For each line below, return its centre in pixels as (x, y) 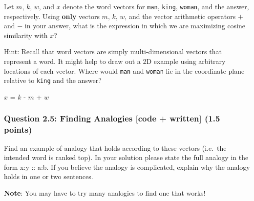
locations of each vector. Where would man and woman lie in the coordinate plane (124, 70)
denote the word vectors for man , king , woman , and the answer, (156, 6)
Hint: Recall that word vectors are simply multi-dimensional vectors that (113, 51)
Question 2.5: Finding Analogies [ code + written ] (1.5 (112, 118)
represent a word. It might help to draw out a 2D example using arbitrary (115, 61)
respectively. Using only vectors (52, 16)
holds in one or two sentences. (49, 176)
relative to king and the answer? (53, 80)
